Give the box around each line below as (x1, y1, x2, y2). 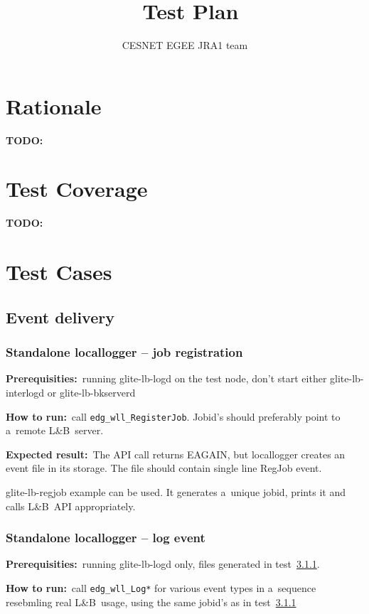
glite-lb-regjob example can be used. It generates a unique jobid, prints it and (6, 484, 346, 499)
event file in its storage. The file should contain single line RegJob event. (6, 460, 322, 475)
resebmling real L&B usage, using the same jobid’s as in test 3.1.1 (6, 594, 296, 609)
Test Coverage (6, 174, 148, 203)
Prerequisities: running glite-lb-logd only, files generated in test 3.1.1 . (6, 556, 320, 571)
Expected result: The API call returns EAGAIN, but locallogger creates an (6, 446, 346, 461)
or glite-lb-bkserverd (47, 384, 136, 399)
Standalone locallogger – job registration (6, 343, 243, 361)
